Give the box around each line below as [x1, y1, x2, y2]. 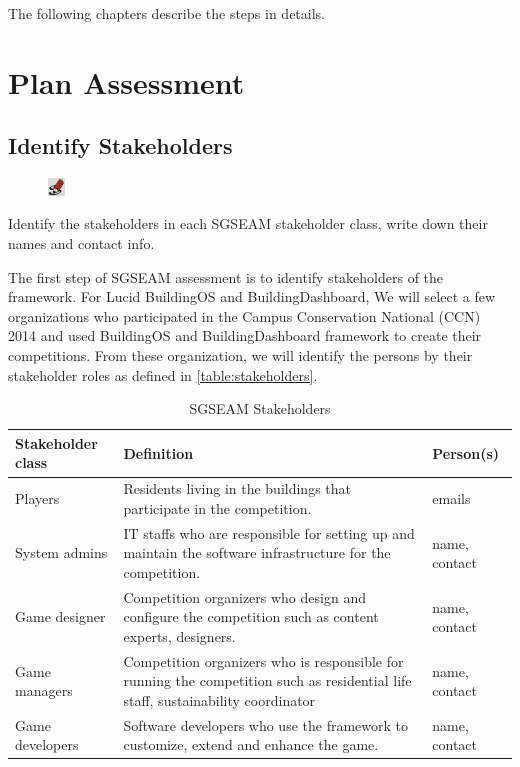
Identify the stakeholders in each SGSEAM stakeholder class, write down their [8, 213, 488, 234]
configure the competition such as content [123, 606, 379, 627]
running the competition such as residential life [123, 670, 412, 691]
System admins [15, 542, 108, 563]
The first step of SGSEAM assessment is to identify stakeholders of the [8, 266, 444, 287]
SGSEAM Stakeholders [189, 398, 331, 419]
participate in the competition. [123, 497, 312, 518]
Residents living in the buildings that [123, 478, 352, 499]
